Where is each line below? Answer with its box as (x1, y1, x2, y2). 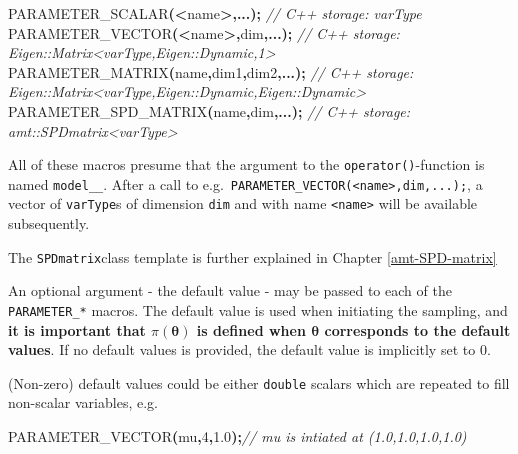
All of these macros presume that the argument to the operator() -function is (8, 154, 485, 175)
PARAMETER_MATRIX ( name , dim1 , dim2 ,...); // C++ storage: (8, 61, 414, 82)
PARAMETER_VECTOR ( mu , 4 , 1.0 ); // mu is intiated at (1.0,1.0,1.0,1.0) (8, 426, 467, 447)
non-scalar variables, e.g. (8, 392, 158, 413)
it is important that (8, 319, 146, 340)
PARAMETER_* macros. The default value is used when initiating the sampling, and (8, 299, 508, 320)
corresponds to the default (324, 319, 511, 340)
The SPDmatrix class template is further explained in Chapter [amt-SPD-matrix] (8, 246, 497, 267)
